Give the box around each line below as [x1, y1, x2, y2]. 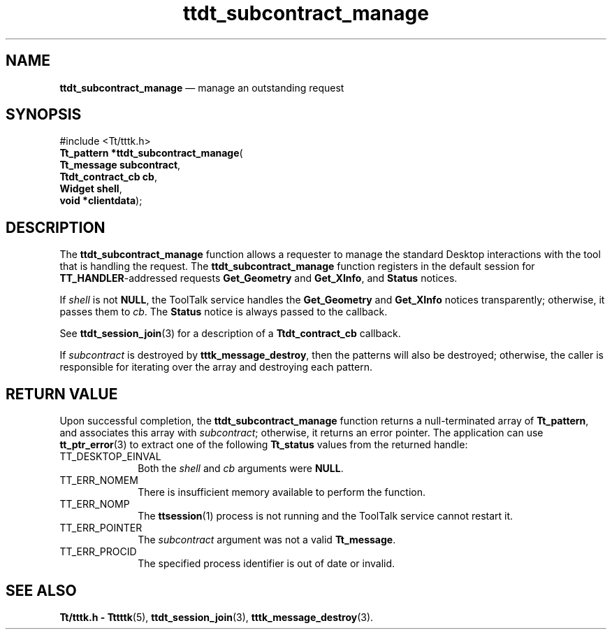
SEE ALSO [6, 581, 77, 599]
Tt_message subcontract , [59, 159, 181, 171]
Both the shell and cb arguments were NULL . [138, 462, 344, 475]
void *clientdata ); [59, 194, 143, 207]
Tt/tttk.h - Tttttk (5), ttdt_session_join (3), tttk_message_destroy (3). [59, 611, 374, 623]
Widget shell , [59, 183, 122, 195]
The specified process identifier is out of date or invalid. [138, 557, 395, 570]
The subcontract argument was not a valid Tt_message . [138, 534, 396, 546]
